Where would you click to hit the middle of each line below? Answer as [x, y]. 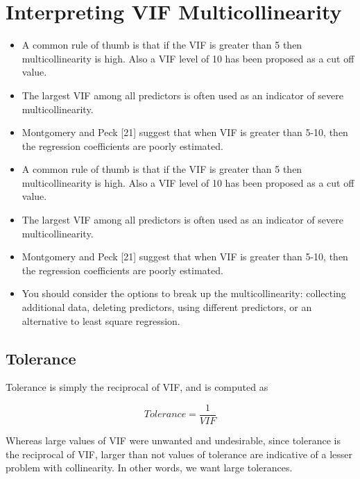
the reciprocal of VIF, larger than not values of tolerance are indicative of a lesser [179, 454]
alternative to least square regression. [101, 320]
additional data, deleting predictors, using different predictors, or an [167, 307]
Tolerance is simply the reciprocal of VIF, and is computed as [137, 387]
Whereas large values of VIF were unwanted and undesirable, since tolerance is [173, 440]
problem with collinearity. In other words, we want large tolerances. [149, 468]
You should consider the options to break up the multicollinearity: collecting [184, 293]
